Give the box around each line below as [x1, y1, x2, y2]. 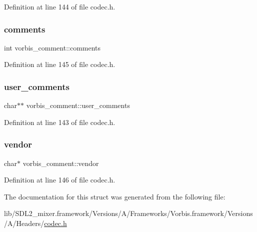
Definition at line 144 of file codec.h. [4, 1, 115, 11]
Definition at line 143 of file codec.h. [4, 116, 115, 127]
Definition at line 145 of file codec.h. [4, 59, 115, 69]
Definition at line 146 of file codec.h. [4, 174, 115, 185]
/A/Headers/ [4, 218, 44, 228]
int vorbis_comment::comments [4, 42, 101, 52]
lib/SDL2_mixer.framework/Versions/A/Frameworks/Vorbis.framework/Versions [4, 208, 253, 218]
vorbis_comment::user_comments [26, 100, 130, 110]
